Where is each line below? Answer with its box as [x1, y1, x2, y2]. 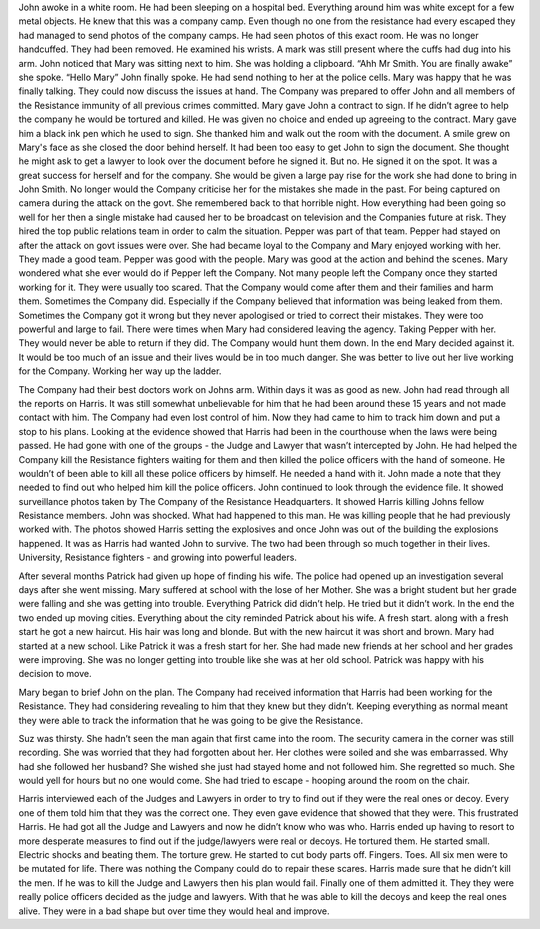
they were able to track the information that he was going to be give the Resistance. [18, 714, 364, 726]
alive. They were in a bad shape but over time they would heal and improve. [18, 905, 330, 917]
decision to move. [18, 668, 92, 680]
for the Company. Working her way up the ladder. [18, 365, 222, 377]
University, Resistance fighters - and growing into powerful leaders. [18, 551, 297, 564]
